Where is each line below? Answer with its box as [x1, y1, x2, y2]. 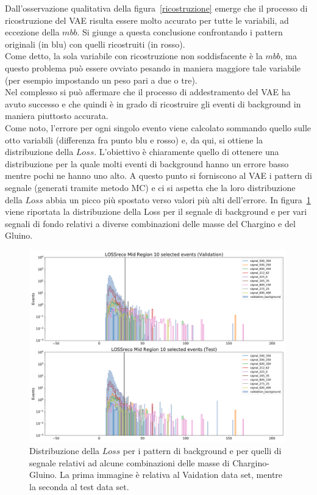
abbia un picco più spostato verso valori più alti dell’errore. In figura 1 [46, 193, 311, 206]
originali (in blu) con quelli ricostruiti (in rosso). [5, 37, 185, 50]
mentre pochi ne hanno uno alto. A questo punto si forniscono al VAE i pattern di [5, 169, 312, 182]
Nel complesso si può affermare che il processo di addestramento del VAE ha [5, 85, 291, 98]
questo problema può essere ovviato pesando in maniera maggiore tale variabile [5, 61, 301, 74]
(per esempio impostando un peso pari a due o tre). [5, 73, 198, 86]
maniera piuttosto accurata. [5, 109, 109, 122]
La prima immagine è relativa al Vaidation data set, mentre [59, 468, 283, 481]
